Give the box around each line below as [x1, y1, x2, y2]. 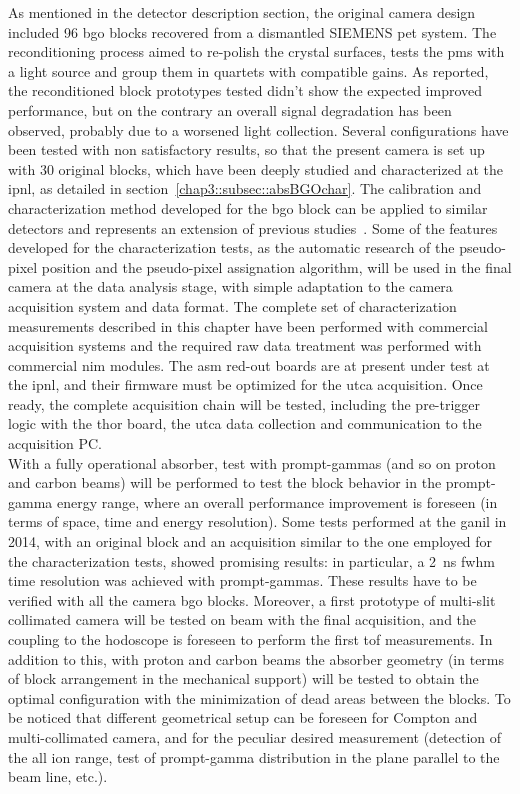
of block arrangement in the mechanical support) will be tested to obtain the [8, 668, 479, 689]
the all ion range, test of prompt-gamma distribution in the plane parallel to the [8, 746, 500, 767]
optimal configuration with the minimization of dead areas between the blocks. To [8, 687, 511, 708]
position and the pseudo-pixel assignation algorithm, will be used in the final [41, 256, 512, 277]
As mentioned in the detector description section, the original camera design [8, 2, 476, 22]
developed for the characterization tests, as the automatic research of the [8, 237, 455, 258]
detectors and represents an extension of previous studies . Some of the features [8, 217, 498, 238]
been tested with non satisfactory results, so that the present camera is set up [8, 139, 485, 160]
